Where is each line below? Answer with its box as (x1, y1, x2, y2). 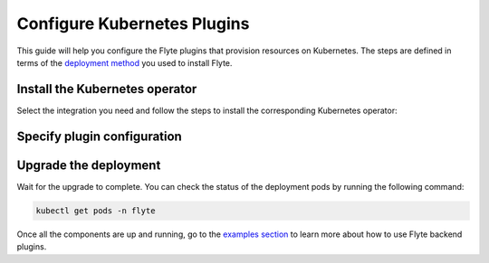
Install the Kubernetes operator (16, 81, 197, 97)
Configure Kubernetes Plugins (16, 14, 250, 33)
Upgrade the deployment (16, 157, 161, 173)
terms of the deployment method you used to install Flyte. (16, 57, 233, 68)
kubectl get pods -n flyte (35, 205, 156, 216)
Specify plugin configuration (16, 128, 183, 144)
